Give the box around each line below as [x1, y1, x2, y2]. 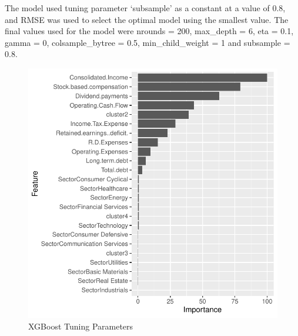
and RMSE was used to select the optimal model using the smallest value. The [5, 13, 289, 25]
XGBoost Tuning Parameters [28, 320, 133, 332]
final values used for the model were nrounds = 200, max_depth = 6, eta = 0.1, [5, 25, 294, 37]
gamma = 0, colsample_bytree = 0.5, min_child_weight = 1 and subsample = [5, 36, 290, 48]
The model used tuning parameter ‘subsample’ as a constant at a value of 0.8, [5, 2, 286, 14]
